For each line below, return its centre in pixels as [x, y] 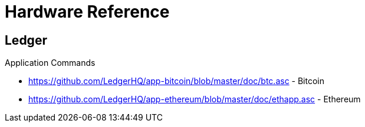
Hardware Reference [87, 12]
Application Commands [50, 63]
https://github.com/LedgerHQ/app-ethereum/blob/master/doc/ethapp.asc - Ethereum [195, 99]
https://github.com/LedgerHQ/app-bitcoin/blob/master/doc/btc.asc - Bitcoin [177, 81]
